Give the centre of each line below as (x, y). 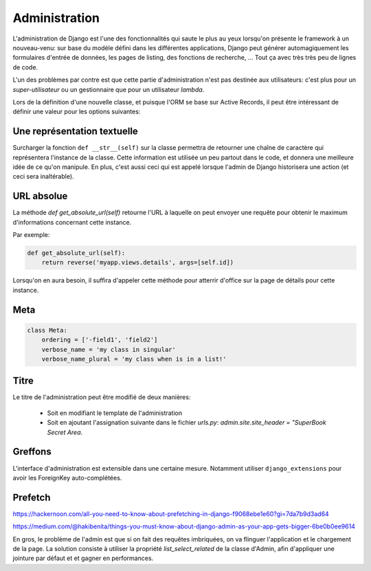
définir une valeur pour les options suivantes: (77, 112)
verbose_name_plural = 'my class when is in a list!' (134, 359)
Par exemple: (31, 235)
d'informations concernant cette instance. (72, 222)
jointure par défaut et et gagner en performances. (83, 558)
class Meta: (47, 330)
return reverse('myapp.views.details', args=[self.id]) (138, 262)
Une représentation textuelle (76, 132)
